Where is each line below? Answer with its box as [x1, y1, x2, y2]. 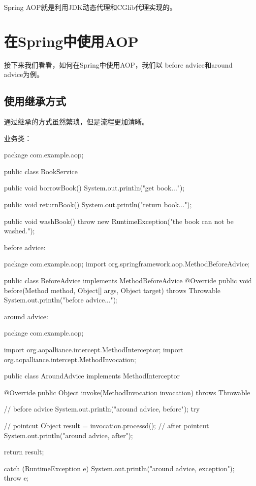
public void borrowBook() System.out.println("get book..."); [4, 183, 185, 193]
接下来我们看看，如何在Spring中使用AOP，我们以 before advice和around [4, 59, 233, 70]
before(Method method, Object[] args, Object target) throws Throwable [4, 285, 221, 295]
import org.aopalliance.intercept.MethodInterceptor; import [4, 344, 184, 355]
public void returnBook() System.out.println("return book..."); [4, 199, 192, 210]
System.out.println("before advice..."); [4, 295, 118, 305]
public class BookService [4, 166, 78, 176]
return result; [4, 447, 44, 457]
